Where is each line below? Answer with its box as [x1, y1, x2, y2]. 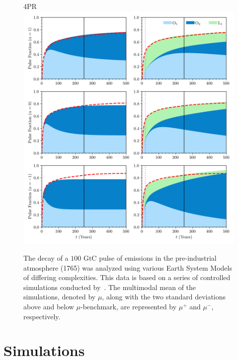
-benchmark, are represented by [80, 301, 177, 312]
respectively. [23, 311, 61, 321]
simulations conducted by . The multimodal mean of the [23, 282, 196, 292]
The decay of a [23, 253, 69, 263]
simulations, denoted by [23, 291, 96, 302]
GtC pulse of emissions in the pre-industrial [83, 253, 217, 263]
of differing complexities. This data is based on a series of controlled [23, 272, 231, 283]
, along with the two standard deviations [102, 291, 226, 302]
